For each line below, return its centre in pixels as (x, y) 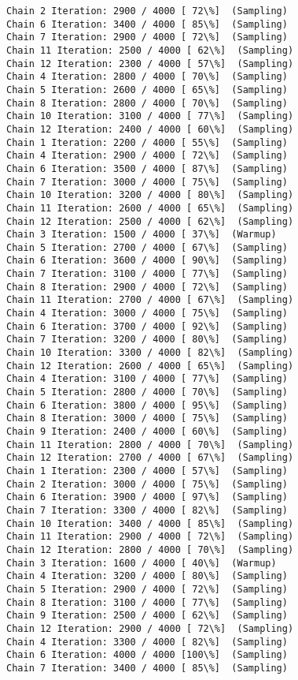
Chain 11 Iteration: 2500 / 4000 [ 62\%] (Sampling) (150, 50)
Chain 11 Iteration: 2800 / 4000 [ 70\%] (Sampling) (150, 445)
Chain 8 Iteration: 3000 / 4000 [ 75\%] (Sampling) (147, 418)
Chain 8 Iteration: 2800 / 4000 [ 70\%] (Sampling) (147, 103)
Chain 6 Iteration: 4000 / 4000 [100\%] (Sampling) (147, 655)
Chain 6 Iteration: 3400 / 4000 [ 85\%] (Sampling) (147, 24)
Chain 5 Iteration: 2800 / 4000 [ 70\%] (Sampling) (147, 392)
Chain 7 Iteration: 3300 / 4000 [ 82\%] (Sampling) (147, 510)
